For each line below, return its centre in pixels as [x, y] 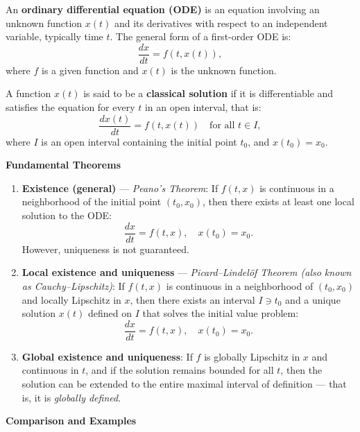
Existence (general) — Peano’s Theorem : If [120, 188]
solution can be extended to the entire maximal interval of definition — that [184, 383]
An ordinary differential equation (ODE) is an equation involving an [163, 9]
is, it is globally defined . [71, 397]
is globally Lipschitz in [252, 356]
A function [28, 93]
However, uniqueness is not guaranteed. [105, 249]
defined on [110, 313]
